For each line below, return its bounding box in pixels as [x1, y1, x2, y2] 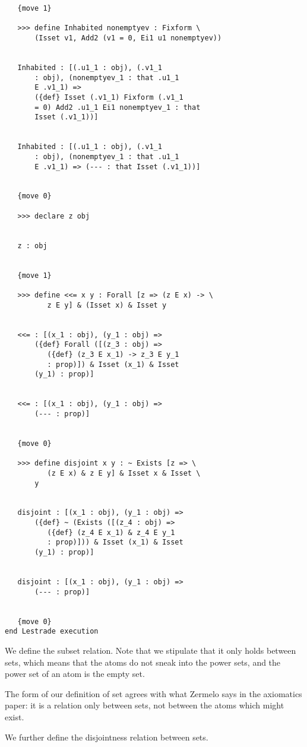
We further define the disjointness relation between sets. [5, 730, 208, 743]
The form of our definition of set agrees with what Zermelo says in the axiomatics [5, 687, 302, 699]
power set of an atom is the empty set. [5, 667, 145, 680]
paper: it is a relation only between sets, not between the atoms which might [5, 699, 284, 711]
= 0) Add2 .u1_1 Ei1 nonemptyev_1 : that [34, 103, 201, 112]
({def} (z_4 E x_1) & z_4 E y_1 [47, 528, 175, 537]
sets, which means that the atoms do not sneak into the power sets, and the [5, 656, 281, 668]
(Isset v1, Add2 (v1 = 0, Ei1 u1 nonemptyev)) [34, 33, 222, 42]
